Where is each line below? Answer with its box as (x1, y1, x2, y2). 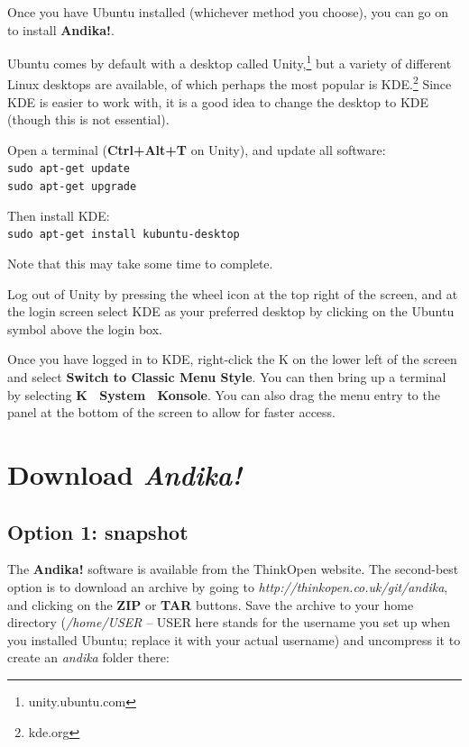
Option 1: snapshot (7, 517, 189, 545)
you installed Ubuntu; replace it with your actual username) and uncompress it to (7, 630, 461, 649)
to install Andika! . (7, 20, 115, 39)
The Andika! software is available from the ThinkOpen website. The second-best (7, 560, 459, 578)
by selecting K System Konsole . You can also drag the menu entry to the (7, 385, 440, 404)
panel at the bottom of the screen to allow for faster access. (7, 403, 336, 422)
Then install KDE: (7, 205, 110, 224)
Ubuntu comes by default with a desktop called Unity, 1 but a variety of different (7, 51, 452, 72)
